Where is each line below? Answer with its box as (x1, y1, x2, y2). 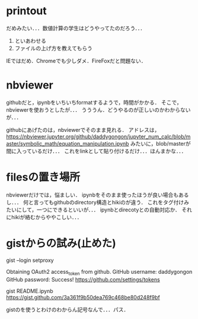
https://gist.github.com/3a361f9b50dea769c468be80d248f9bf (6, 293, 160, 301)
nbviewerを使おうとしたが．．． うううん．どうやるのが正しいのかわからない (6, 106, 191, 113)
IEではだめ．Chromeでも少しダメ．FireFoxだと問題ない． (6, 57, 146, 64)
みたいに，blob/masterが (130, 140, 191, 147)
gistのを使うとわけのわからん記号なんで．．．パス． (6, 306, 129, 313)
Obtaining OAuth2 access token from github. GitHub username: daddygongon (6, 268, 193, 277)
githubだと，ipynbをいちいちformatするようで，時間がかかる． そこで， (6, 99, 182, 106)
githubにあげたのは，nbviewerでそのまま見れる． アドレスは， (6, 126, 160, 133)
